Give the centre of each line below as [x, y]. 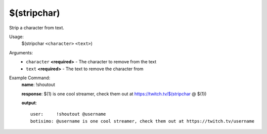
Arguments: [21, 52]
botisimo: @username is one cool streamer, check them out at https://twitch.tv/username [142, 121]
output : [29, 103]
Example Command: [30, 78]
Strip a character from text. [37, 28]
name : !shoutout [38, 85]
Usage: [17, 37]
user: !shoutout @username [68, 114]
